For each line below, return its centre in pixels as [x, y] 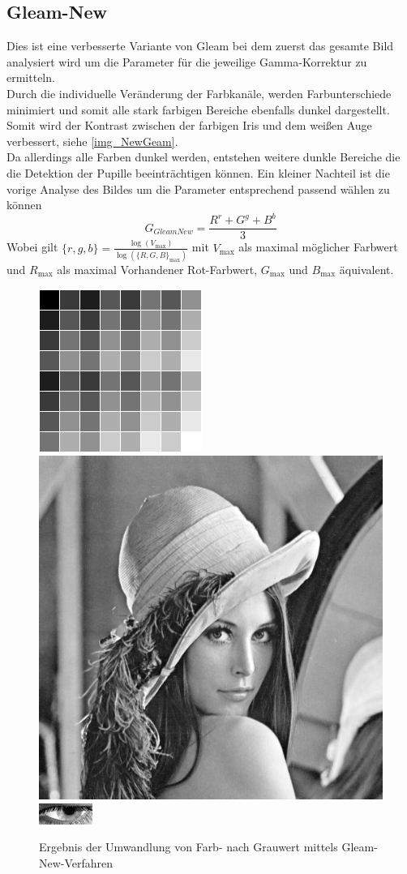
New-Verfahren [76, 862]
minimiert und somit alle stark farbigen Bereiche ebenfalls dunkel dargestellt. [198, 109]
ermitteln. [31, 77]
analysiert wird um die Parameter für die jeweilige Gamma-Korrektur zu [187, 61]
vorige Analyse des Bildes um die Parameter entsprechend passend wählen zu [198, 189]
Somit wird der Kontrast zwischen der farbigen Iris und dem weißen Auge [189, 125]
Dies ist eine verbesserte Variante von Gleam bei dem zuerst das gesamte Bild [200, 46]
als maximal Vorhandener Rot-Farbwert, [157, 269]
